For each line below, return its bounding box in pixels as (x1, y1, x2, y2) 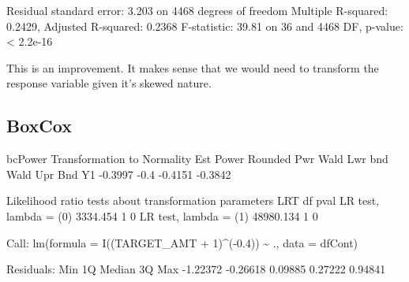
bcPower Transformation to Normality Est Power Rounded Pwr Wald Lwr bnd (6, 150, 388, 167)
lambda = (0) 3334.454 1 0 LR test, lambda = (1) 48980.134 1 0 (6, 207, 318, 224)
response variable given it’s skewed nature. (6, 75, 212, 91)
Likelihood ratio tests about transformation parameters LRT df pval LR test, (6, 192, 380, 209)
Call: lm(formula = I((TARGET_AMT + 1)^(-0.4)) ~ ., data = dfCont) (6, 234, 358, 250)
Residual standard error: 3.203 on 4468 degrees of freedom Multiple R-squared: (6, 2, 388, 18)
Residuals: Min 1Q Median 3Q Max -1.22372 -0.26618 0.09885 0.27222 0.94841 (6, 261, 386, 277)
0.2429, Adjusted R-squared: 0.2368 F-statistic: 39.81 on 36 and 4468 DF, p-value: (6, 17, 403, 34)
